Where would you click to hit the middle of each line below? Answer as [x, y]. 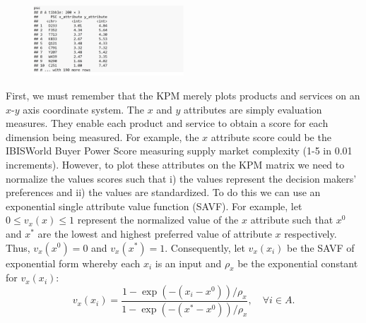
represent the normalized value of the [158, 220]
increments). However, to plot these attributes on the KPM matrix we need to [175, 164]
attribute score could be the [271, 136]
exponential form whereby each [73, 263]
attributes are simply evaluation [253, 109]
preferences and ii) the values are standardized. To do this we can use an [163, 192]
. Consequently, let [205, 247]
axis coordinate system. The [83, 109]
